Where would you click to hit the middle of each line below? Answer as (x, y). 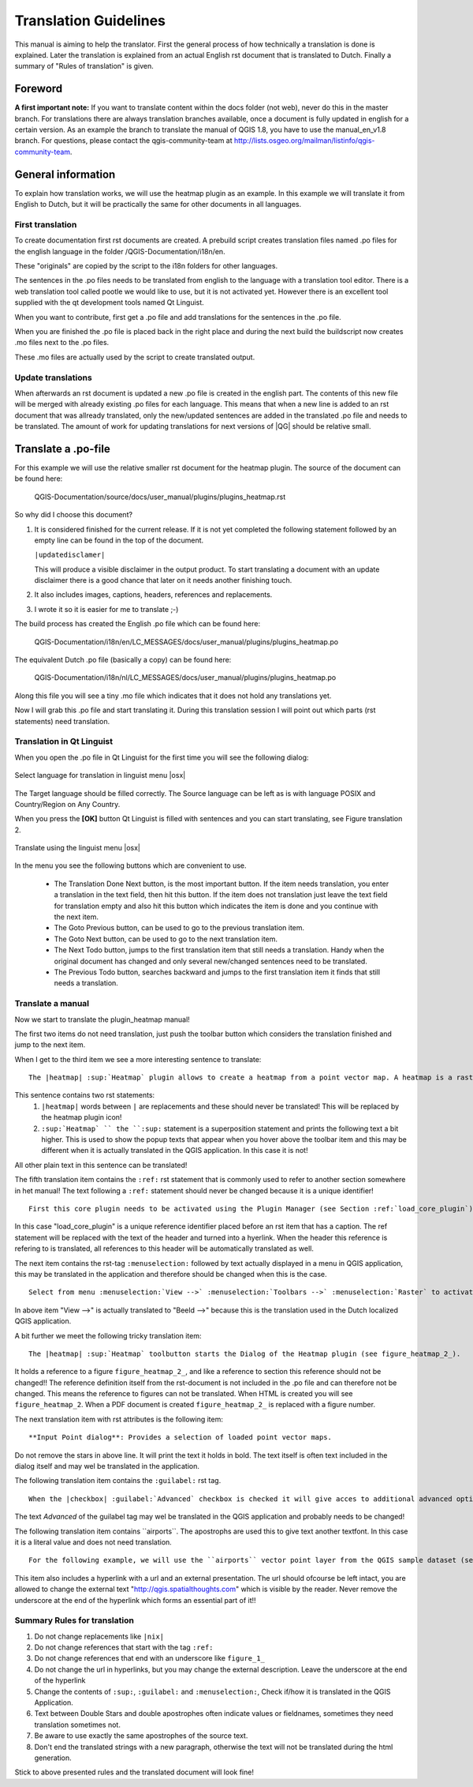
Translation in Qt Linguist (64, 741)
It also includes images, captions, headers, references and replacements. (153, 595)
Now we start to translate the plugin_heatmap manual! (102, 1019)
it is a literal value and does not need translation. (93, 1542)
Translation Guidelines (90, 21)
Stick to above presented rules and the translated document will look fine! (134, 1772)
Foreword (39, 89)
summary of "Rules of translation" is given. (84, 66)
